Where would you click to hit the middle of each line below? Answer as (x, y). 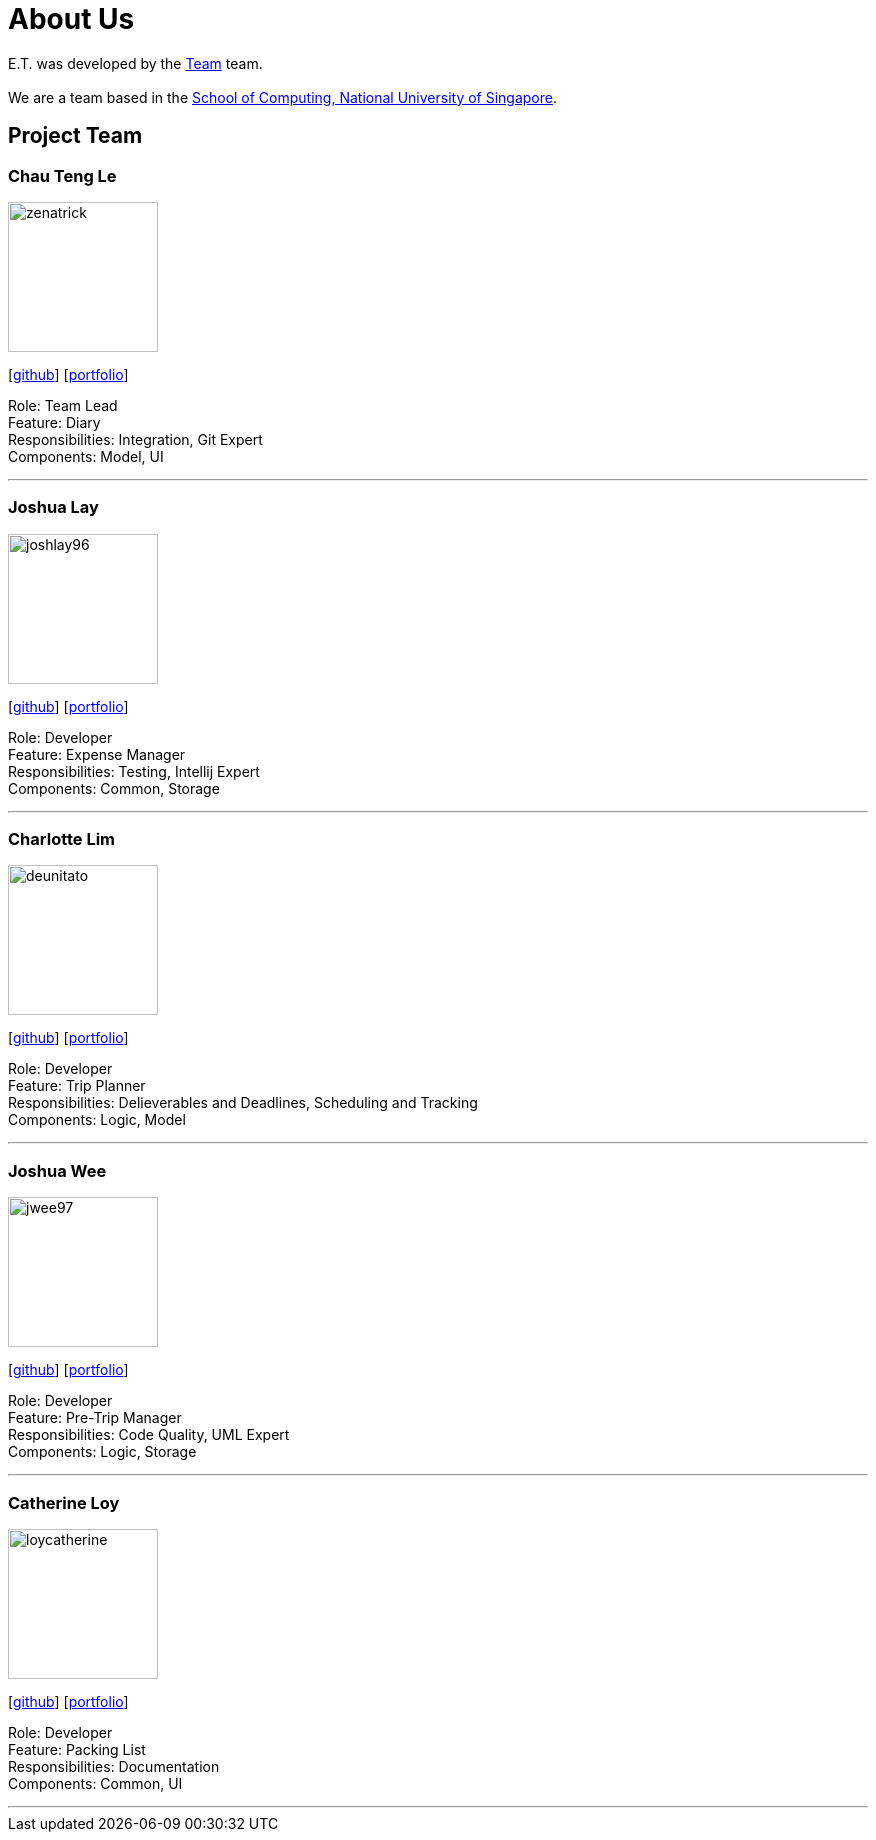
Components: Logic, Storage (102, 1452)
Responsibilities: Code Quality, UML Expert (149, 1435)
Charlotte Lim (62, 839)
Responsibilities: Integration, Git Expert (135, 439)
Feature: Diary (54, 422)
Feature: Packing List (77, 1749)
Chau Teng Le (62, 175)
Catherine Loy (64, 1502)
